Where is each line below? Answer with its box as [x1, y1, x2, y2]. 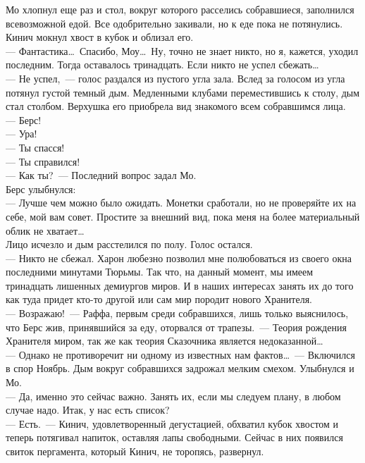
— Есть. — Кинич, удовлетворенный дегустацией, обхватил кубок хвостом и [6, 416, 339, 431]
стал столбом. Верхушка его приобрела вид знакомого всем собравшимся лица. [6, 99, 346, 113]
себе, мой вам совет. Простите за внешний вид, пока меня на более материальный [6, 209, 360, 223]
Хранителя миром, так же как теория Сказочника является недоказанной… [6, 333, 323, 348]
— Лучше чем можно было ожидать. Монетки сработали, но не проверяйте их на [6, 195, 357, 210]
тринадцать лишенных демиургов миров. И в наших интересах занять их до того [6, 278, 354, 292]
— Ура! [6, 126, 37, 141]
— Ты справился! [6, 154, 80, 168]
